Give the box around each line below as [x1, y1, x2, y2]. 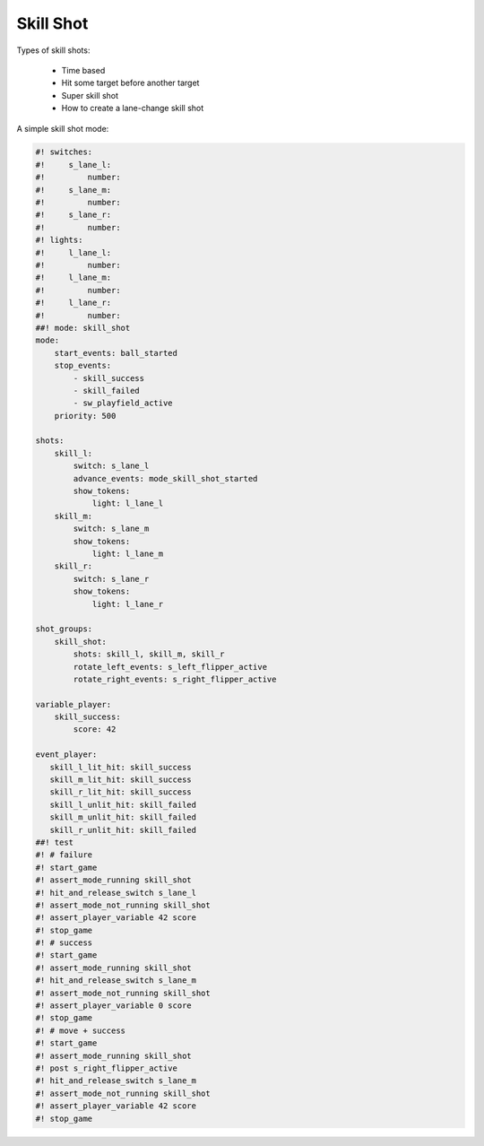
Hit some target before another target [61, 77, 200, 89]
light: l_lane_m [91, 548, 164, 559]
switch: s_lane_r [73, 574, 150, 584]
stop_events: [54, 360, 112, 371]
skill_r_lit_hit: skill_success [49, 787, 192, 797]
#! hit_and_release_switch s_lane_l [35, 888, 197, 898]
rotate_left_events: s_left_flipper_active [73, 662, 268, 672]
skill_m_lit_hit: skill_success [49, 775, 192, 785]
